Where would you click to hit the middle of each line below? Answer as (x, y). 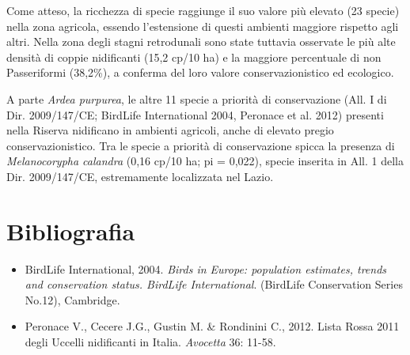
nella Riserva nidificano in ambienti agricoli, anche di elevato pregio (170, 130)
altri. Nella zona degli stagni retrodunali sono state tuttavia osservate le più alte (201, 42)
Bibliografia (71, 230)
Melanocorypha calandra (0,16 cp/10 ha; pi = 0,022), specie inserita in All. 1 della (205, 161)
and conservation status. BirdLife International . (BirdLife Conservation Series (214, 284)
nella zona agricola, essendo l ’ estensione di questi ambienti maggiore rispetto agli (203, 26)
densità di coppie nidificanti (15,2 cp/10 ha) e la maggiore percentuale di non (194, 57)
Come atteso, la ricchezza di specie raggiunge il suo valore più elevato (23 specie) (203, 10)
